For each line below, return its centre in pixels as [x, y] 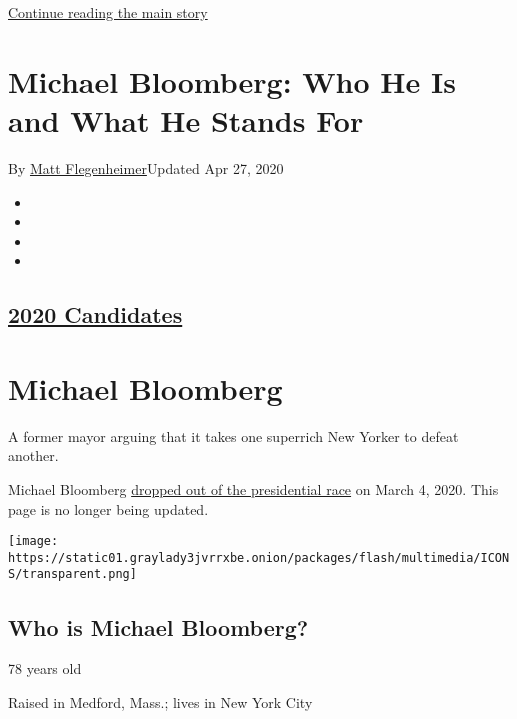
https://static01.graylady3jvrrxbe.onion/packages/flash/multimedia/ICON [259, 557]
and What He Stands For [186, 119]
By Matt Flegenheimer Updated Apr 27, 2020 [146, 167]
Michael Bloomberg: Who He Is [232, 80]
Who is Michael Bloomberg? [158, 626]
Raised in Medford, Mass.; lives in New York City [160, 701]
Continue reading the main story [108, 12]
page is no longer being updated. [108, 508]
